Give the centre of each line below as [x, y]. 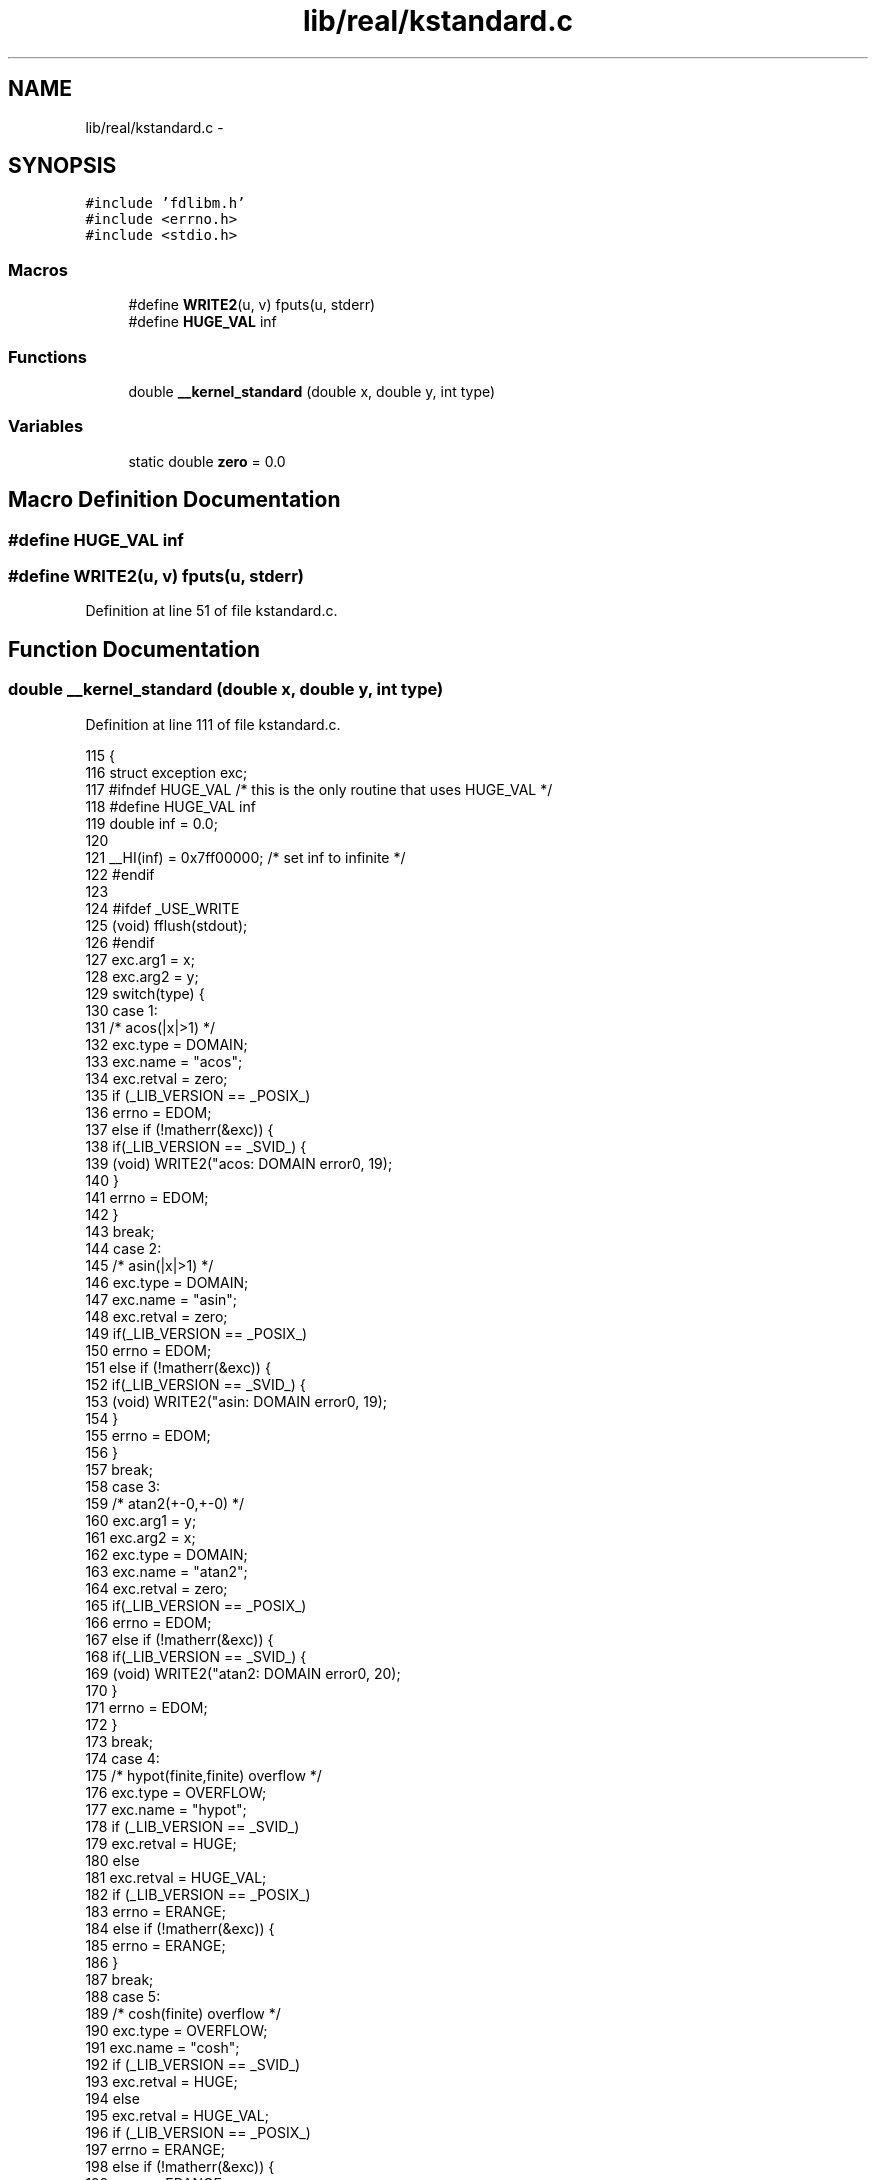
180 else [112, 1860]
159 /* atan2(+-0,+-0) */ [165, 1503]
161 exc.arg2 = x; [140, 1537]
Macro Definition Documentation [174, 500]
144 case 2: [123, 1248]
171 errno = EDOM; [146, 1707]
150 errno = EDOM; [148, 1350]
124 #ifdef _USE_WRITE [162, 908]
